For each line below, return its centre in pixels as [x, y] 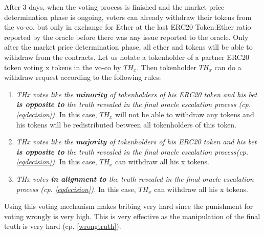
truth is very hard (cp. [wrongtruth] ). [63, 226]
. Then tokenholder [167, 67]
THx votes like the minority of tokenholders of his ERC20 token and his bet [137, 94]
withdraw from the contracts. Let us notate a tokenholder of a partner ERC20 [127, 57]
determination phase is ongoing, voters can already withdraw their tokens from [128, 17]
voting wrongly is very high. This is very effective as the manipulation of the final [132, 216]
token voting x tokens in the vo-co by [63, 67]
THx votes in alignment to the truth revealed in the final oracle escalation [135, 178]
